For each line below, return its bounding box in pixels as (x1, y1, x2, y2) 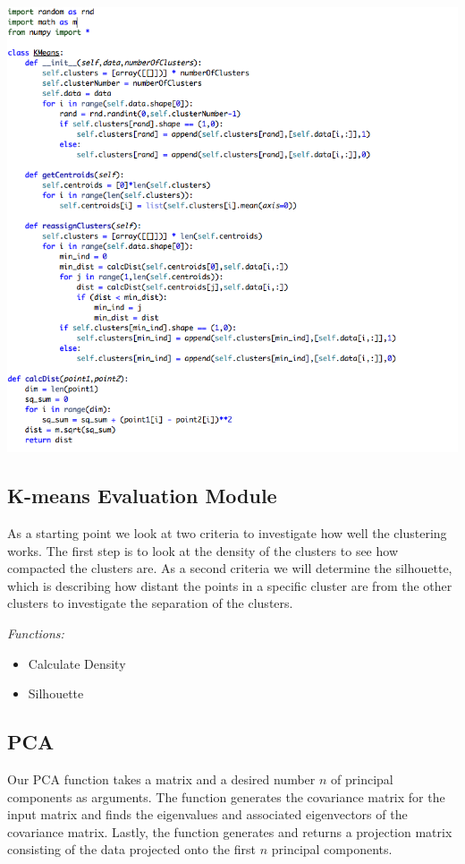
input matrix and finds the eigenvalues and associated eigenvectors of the (7, 805, 408, 824)
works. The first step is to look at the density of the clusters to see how (7, 541, 398, 560)
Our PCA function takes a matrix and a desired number (7, 770, 316, 789)
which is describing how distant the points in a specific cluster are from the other (7, 576, 452, 595)
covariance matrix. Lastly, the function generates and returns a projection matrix (7, 822, 452, 841)
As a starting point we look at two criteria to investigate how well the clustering (7, 524, 447, 543)
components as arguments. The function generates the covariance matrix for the (7, 787, 445, 806)
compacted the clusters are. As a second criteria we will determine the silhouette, (7, 559, 452, 577)
